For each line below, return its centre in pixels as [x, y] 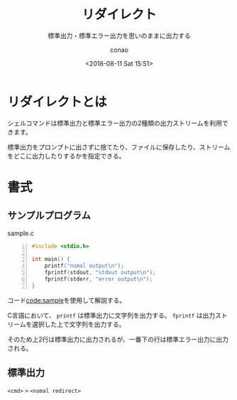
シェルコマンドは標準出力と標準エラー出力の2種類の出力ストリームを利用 [115, 123]
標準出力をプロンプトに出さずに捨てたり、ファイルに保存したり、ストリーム [119, 147]
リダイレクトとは [57, 102]
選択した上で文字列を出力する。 [78, 324]
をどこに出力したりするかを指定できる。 [66, 156]
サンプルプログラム [49, 216]
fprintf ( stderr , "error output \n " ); [99, 279]
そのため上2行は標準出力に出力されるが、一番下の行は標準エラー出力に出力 [118, 339]
